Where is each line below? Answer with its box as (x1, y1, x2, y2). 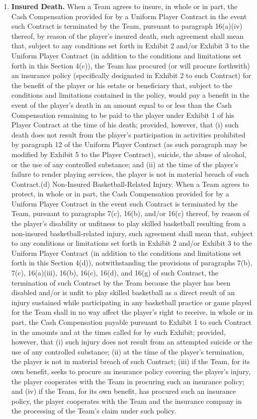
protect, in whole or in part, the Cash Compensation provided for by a (11, 188, 229, 199)
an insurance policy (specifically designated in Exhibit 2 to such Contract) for (11, 70, 251, 81)
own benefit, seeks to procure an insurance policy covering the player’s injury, (11, 366, 251, 376)
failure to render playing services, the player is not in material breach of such (11, 169, 249, 179)
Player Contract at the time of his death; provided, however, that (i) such (11, 119, 239, 130)
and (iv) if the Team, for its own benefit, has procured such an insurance (11, 386, 236, 396)
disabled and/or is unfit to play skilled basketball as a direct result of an (11, 287, 235, 298)
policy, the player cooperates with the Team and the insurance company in (11, 395, 242, 406)
